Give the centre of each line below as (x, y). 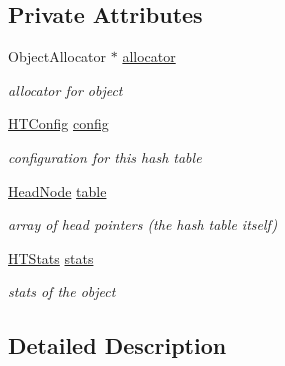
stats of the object (62, 291)
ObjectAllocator (57, 56)
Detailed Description (117, 345)
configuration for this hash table (105, 156)
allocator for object (65, 89)
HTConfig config (58, 123)
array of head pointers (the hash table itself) (143, 224)
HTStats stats (51, 257)
